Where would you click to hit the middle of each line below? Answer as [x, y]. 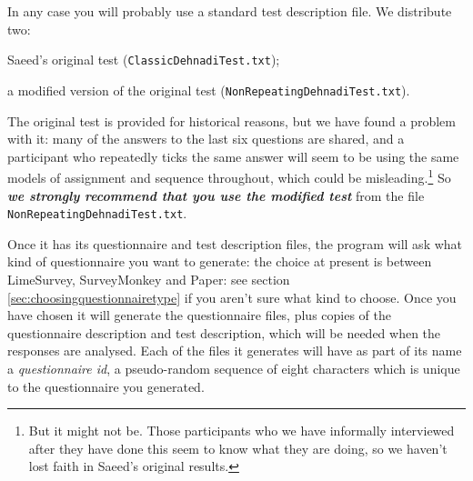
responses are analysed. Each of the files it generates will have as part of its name [235, 351]
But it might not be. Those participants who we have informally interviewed [242, 431]
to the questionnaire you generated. [106, 386]
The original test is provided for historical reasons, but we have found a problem [231, 120]
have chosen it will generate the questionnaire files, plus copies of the [199, 315]
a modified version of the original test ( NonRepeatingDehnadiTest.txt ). [209, 90]
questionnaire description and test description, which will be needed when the [224, 332]
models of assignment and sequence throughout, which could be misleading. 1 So [229, 176]
